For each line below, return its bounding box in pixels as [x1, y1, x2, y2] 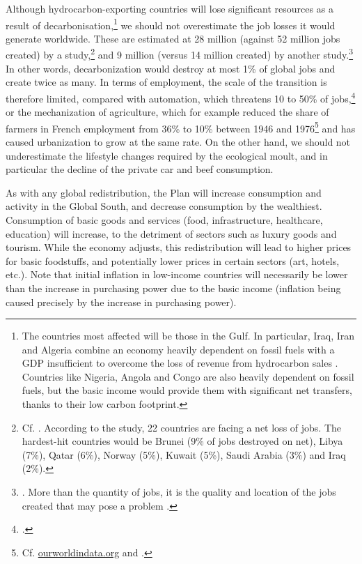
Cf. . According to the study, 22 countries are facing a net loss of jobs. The [22, 420, 342, 434]
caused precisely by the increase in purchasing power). [6, 294, 237, 309]
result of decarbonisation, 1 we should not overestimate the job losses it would [6, 15, 336, 32]
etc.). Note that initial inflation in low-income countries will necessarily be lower [6, 267, 348, 282]
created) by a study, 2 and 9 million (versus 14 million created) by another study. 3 [6, 45, 354, 62]
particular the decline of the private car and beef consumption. [6, 162, 274, 176]
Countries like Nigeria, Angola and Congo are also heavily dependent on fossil [22, 369, 354, 383]
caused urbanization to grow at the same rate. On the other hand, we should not [6, 134, 351, 148]
